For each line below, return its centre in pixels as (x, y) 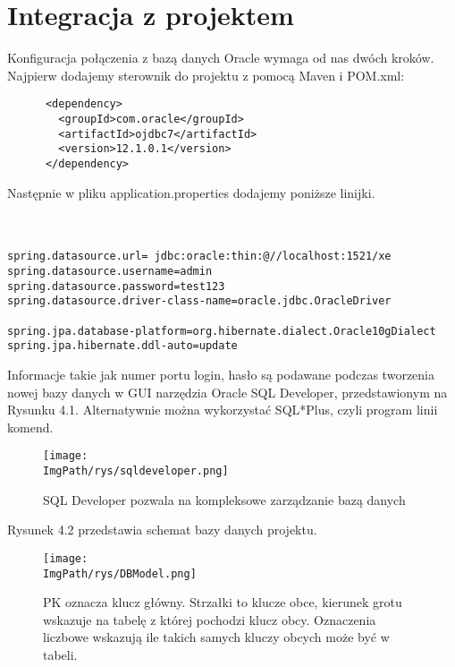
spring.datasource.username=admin (110, 272)
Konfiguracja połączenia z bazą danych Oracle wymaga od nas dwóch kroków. (221, 58)
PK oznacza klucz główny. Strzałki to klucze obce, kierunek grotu (223, 602)
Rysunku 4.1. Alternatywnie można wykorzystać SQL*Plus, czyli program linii (223, 410)
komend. (30, 427)
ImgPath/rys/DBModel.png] (120, 573)
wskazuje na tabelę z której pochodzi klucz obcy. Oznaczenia (210, 619)
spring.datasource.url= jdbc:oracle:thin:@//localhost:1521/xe (199, 257)
